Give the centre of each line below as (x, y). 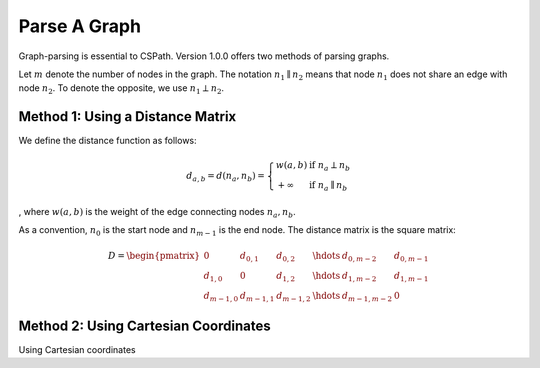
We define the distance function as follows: (107, 141)
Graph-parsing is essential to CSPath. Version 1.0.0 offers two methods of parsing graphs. (204, 56)
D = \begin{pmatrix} (154, 256)
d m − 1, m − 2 (367, 297)
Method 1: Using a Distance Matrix (127, 116)
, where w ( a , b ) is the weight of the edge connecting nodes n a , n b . (157, 212)
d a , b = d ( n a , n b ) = (225, 177)
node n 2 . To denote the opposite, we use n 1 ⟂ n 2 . (121, 89)
